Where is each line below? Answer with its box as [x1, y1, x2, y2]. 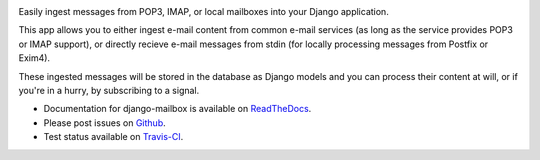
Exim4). [18, 52, 50, 64]
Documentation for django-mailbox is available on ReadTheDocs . [43, 103, 312, 115]
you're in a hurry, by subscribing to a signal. [18, 84, 200, 96]
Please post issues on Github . [43, 116, 166, 129]
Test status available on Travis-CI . [43, 131, 184, 143]
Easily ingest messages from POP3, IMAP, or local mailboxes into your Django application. [18, 6, 389, 17]
